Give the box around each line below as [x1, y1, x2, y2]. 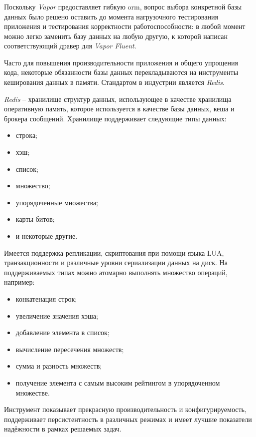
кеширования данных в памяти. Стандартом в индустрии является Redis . [4, 77, 225, 87]
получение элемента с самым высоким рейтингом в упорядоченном [15, 377, 220, 388]
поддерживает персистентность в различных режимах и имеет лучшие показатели [4, 414, 252, 424]
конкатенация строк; [15, 293, 77, 304]
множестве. [15, 387, 50, 398]
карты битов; [15, 214, 55, 224]
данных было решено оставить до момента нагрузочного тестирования [4, 11, 218, 21]
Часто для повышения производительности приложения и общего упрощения [4, 57, 238, 67]
